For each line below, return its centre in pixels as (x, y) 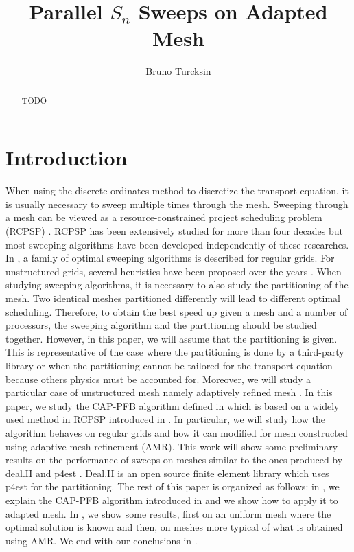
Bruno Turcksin (178, 71)
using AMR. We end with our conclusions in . (102, 540)
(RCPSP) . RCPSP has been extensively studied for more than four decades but (175, 231)
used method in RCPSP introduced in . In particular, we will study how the (166, 419)
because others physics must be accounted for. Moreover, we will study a (158, 379)
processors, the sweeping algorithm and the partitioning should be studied (161, 325)
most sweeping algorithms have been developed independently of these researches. (177, 244)
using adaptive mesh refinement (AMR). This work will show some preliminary (172, 446)
